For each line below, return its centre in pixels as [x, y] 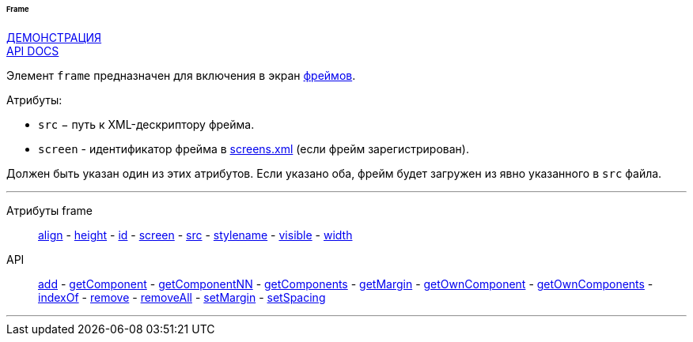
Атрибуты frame [50, 210]
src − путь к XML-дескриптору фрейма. [146, 124]
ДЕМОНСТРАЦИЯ [54, 37]
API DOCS [33, 51]
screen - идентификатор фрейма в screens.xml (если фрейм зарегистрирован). [254, 148]
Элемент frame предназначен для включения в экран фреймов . [181, 75]
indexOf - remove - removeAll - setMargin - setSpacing [182, 297]
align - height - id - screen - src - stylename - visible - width [195, 235]
